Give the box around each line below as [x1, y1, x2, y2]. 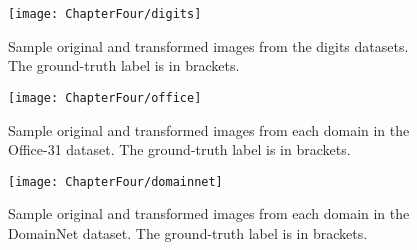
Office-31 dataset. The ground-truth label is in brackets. [8, 139, 351, 160]
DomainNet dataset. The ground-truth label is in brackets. [8, 222, 368, 243]
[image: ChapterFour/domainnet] [8, 174, 223, 189]
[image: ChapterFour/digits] [8, 7, 202, 21]
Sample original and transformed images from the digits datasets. [8, 35, 409, 56]
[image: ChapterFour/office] [8, 90, 202, 105]
